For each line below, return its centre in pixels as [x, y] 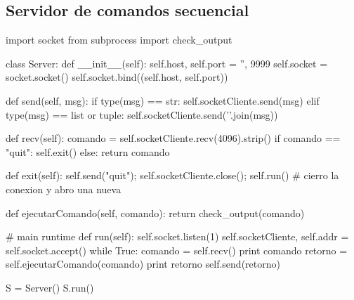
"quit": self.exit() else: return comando [88, 151]
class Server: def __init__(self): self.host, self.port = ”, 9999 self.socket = [167, 63]
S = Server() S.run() [50, 287]
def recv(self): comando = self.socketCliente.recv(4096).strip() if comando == [173, 138]
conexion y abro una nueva [64, 189]
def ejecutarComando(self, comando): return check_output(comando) [155, 213]
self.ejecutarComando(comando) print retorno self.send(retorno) [143, 264]
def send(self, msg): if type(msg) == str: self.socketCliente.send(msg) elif [163, 100]
